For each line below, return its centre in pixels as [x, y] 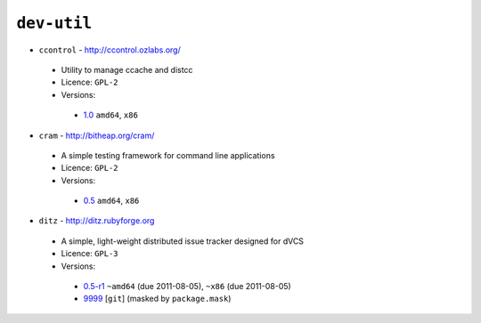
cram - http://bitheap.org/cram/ [97, 135]
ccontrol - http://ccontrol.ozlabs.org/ [110, 50]
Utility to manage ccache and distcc [127, 69]
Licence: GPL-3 [90, 254]
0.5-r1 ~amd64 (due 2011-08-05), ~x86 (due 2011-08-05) [187, 287]
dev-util [54, 23]
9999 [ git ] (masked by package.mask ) [157, 299]
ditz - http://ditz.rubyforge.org [97, 221]
